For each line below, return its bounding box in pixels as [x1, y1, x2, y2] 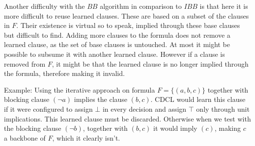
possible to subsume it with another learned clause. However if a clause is [4, 49, 225, 59]
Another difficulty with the [4, 1, 85, 11]
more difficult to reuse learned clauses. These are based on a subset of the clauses [4, 10, 249, 21]
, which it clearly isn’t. [52, 132, 120, 143]
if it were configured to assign [4, 103, 93, 114]
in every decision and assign [102, 103, 187, 114]
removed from [4, 58, 46, 69]
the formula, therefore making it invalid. [4, 68, 125, 78]
